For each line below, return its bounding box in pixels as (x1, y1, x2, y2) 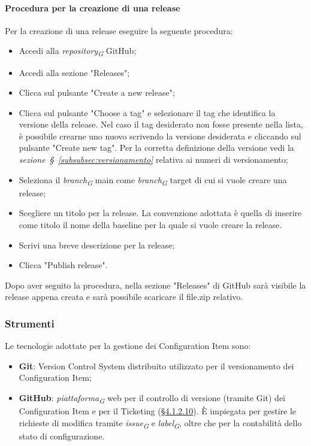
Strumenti (5, 315, 55, 330)
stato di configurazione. (19, 429, 105, 442)
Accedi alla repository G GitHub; (19, 44, 137, 59)
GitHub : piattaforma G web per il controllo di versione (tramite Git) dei (19, 391, 286, 405)
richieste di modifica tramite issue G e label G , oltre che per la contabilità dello (19, 416, 302, 430)
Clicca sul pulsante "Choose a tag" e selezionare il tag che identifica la (19, 106, 276, 119)
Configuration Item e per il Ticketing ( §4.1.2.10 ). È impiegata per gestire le (19, 405, 297, 417)
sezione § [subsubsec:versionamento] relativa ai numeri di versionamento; (19, 153, 288, 166)
